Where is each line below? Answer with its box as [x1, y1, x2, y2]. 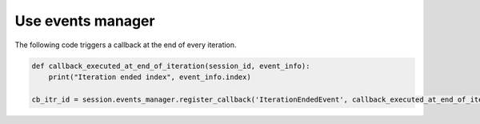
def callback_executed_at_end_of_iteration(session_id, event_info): [31, 61, 310, 70]
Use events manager [14, 12, 155, 30]
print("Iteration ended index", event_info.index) [48, 72, 251, 82]
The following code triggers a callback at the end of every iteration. [14, 40, 237, 50]
